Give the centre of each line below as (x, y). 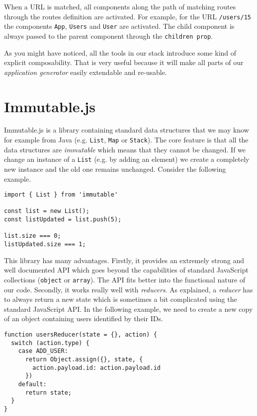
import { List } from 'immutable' (61, 195)
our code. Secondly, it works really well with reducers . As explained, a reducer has (128, 289)
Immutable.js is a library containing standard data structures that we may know (127, 130)
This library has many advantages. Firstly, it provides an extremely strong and (124, 260)
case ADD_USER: (43, 351)
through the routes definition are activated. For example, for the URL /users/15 (128, 16)
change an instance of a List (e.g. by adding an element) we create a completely (127, 159)
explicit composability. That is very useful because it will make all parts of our (124, 62)
